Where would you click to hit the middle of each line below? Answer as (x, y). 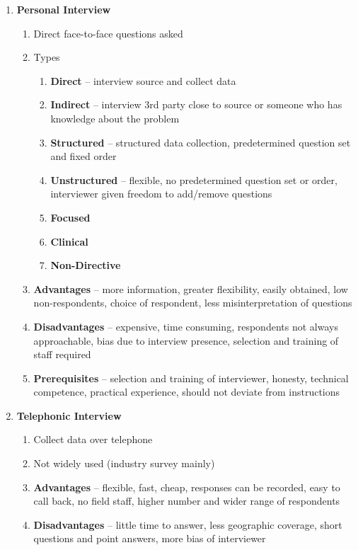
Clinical (69, 241)
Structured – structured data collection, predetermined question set (201, 142)
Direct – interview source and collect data (143, 80)
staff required (62, 354)
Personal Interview (64, 9)
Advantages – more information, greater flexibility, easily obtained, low (191, 288)
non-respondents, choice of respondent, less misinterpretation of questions (193, 303)
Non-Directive (86, 265)
